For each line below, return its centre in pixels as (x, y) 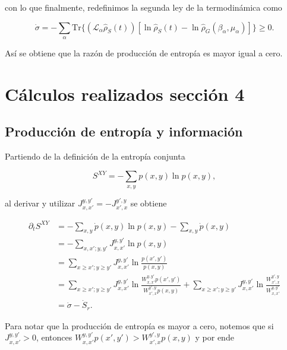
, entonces (54, 337)
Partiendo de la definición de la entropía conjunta (95, 156)
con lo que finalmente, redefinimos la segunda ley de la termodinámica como (143, 7)
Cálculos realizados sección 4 (125, 93)
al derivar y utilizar (40, 203)
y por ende (215, 337)
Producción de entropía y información (124, 131)
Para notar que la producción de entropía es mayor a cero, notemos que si (139, 325)
